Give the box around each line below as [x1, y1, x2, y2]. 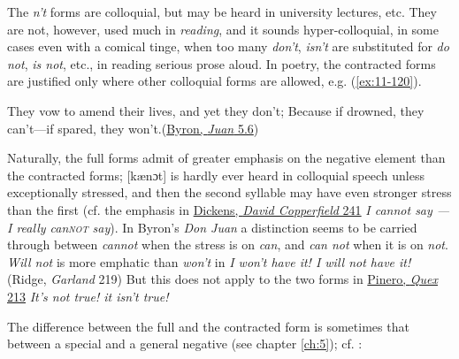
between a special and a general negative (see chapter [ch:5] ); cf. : [7, 334, 363, 353]
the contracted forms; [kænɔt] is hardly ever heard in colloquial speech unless [7, 165, 425, 184]
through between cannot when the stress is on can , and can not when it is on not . [7, 235, 448, 254]
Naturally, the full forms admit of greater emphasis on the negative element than [7, 149, 446, 167]
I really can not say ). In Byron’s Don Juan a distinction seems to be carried [7, 218, 417, 236]
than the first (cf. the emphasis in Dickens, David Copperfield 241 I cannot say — [7, 200, 450, 218]
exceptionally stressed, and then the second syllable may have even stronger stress [7, 183, 452, 202]
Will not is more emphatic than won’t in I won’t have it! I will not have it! [7, 252, 411, 271]
